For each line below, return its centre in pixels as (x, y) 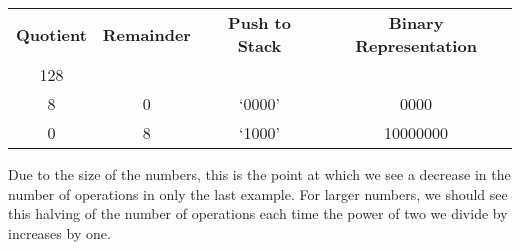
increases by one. (59, 232)
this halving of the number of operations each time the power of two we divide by (258, 213)
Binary (416, 22)
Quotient (51, 34)
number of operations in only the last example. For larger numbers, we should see (258, 193)
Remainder (146, 34)
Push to (259, 22)
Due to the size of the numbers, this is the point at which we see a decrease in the (259, 174)
